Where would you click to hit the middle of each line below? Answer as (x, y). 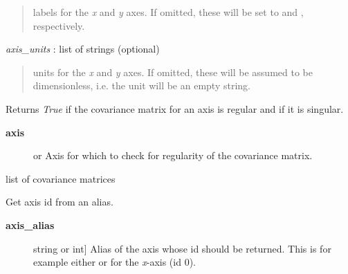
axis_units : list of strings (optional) (83, 49)
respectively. (59, 25)
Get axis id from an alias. (59, 202)
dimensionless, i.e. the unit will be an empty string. (141, 85)
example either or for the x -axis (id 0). (115, 262)
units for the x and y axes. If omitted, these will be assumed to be (173, 72)
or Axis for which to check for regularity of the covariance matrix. (173, 155)
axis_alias (30, 225)
